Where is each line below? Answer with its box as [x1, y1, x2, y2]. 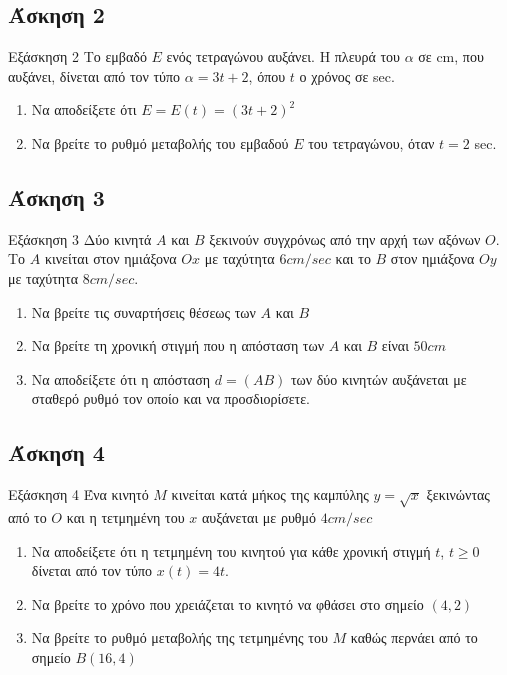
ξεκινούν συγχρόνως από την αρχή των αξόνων [209, 228, 481, 249]
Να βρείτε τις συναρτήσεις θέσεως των [31, 301, 256, 322]
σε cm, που [418, 46, 484, 67]
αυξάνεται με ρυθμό [201, 506, 317, 527]
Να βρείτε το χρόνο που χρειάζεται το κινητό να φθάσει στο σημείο [31, 593, 424, 614]
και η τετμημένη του [66, 506, 185, 527]
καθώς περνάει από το [350, 627, 478, 648]
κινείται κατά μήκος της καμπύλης [171, 484, 369, 505]
